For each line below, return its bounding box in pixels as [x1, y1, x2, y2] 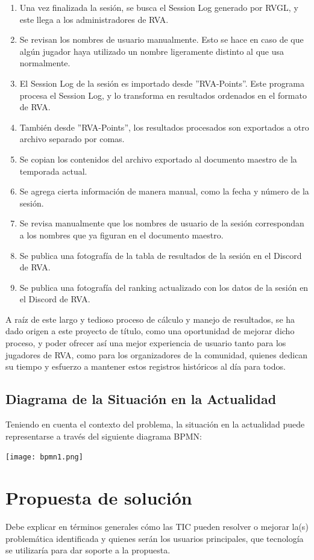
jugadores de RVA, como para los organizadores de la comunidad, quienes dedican [5, 348, 308, 361]
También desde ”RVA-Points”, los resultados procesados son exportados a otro [19, 120, 309, 133]
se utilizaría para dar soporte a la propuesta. [5, 544, 171, 556]
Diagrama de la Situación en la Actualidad [5, 390, 277, 408]
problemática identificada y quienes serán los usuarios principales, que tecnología [5, 532, 304, 544]
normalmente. [19, 57, 71, 69]
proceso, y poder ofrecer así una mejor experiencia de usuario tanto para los [5, 337, 286, 349]
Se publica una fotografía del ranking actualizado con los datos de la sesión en [19, 281, 309, 293]
